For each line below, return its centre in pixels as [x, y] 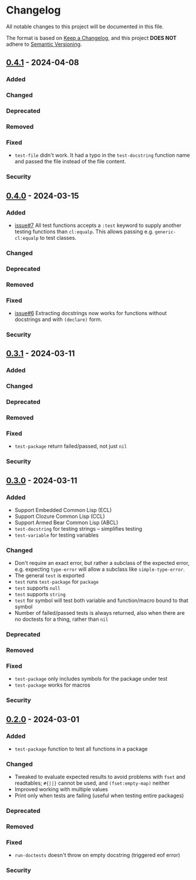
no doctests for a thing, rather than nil [61, 619]
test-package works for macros [53, 685]
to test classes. [58, 237]
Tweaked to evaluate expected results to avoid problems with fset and [100, 777]
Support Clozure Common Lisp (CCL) [60, 516]
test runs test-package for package [56, 582]
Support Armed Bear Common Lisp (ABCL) [66, 522]
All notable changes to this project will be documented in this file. [85, 26]
